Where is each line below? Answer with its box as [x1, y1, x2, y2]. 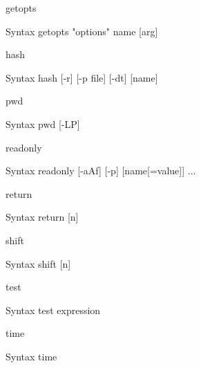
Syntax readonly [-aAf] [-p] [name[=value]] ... [6, 163, 196, 178]
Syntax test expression [6, 302, 101, 317]
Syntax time [6, 349, 57, 363]
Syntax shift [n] [6, 256, 71, 270]
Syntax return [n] [6, 210, 79, 224]
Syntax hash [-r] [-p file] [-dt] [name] [6, 70, 158, 84]
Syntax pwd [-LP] [6, 116, 80, 131]
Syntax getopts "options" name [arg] [6, 24, 158, 38]
